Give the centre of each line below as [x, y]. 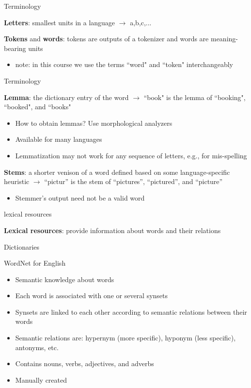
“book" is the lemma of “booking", [195, 97]
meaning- [224, 39]
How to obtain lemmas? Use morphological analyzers [94, 123]
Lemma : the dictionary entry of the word [66, 97]
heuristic [17, 181]
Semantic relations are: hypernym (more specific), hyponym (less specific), [125, 338]
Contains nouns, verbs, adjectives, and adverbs [85, 363]
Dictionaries [22, 246]
